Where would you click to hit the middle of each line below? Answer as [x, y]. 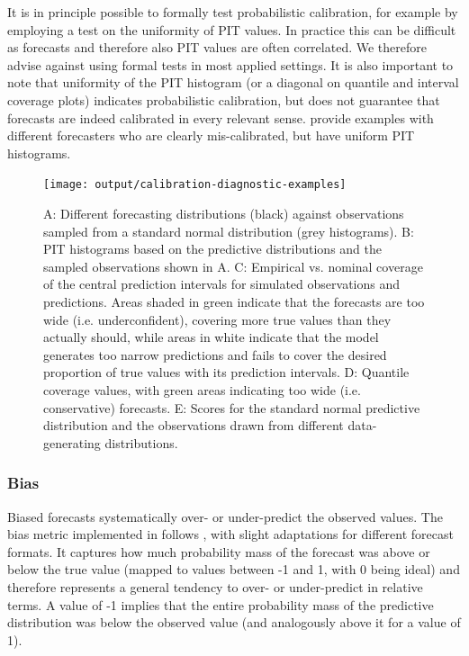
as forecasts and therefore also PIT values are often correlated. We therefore [217, 47]
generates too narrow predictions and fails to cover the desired [215, 354]
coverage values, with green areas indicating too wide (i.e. [202, 389]
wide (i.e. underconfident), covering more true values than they [217, 319]
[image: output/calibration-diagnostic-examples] [195, 185]
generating [72, 442]
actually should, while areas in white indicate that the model [211, 337]
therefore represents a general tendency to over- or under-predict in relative [215, 586]
